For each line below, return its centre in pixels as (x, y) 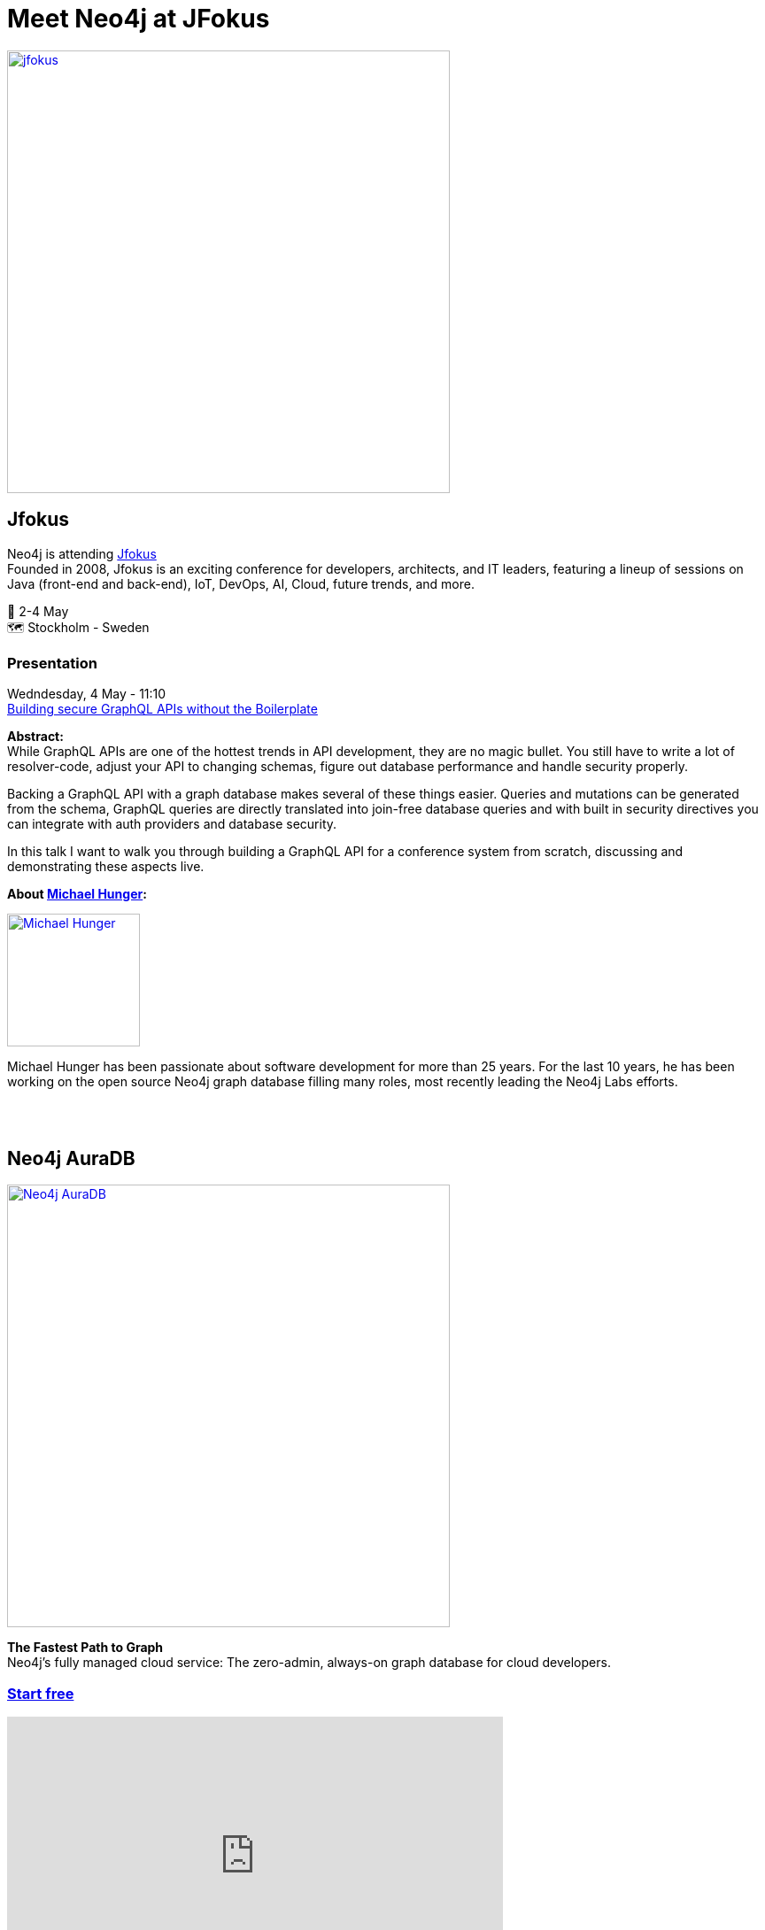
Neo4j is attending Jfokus (82, 553)
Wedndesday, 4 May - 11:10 (87, 694)
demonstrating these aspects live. (106, 867)
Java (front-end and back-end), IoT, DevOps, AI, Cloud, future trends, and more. (241, 583)
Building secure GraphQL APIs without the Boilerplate (162, 709)
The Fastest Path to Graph (85, 1648)
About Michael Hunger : (77, 894)
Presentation (52, 663)
